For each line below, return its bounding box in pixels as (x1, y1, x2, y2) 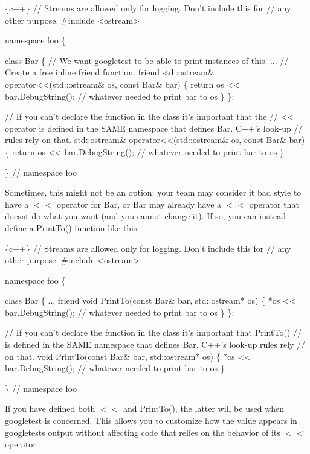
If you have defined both (5, 402, 95, 415)
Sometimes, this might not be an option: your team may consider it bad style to (5, 186, 302, 199)
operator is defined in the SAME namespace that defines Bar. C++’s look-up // (5, 121, 303, 134)
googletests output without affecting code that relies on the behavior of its (5, 426, 280, 438)
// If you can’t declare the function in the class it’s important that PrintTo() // (5, 326, 302, 339)
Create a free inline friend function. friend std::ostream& (5, 66, 215, 78)
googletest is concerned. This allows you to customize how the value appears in (5, 414, 297, 427)
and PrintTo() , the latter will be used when (123, 402, 284, 415)
